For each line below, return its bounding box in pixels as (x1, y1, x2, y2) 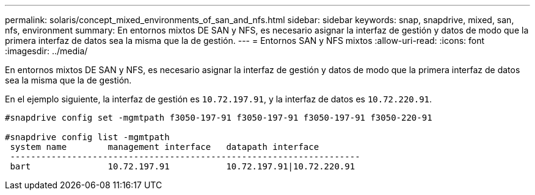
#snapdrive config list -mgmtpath (5, 132, 170, 142)
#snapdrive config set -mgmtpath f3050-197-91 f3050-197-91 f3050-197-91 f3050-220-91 (5, 113, 432, 122)
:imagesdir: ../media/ (5, 46, 88, 56)
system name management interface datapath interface (10, 142, 319, 152)
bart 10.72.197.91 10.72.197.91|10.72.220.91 (10, 161, 355, 171)
